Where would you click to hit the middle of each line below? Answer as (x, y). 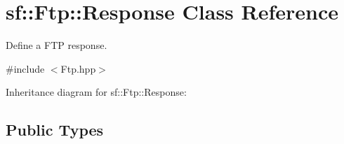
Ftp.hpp (78, 68)
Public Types (55, 130)
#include (25, 68)
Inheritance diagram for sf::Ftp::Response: (96, 92)
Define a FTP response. (57, 45)
